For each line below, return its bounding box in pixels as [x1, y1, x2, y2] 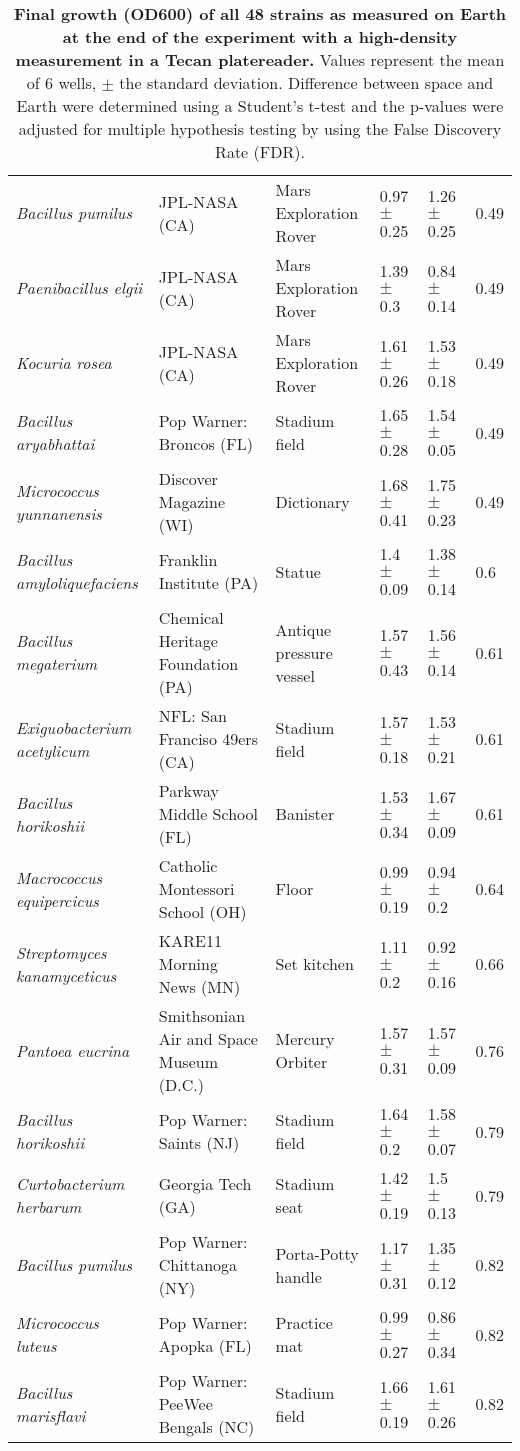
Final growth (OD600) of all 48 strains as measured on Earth [13, 2, 507, 25]
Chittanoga [158, 1253, 238, 1276]
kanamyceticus [16, 963, 117, 987]
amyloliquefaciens [16, 571, 138, 594]
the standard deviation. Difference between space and [119, 71, 494, 94]
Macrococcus [16, 865, 103, 889]
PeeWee [158, 1392, 213, 1415]
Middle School [158, 802, 258, 825]
